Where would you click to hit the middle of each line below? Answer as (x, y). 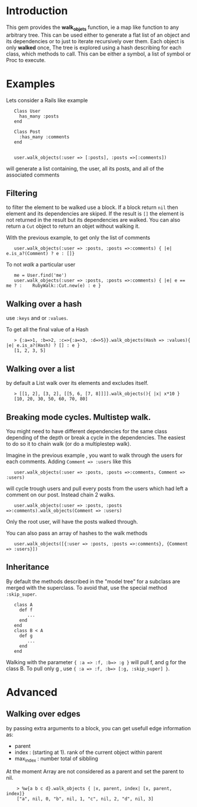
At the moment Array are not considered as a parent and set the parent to (95, 771)
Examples (31, 84)
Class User (27, 111)
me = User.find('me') (40, 276)
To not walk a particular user (41, 264)
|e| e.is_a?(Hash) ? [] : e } (43, 346)
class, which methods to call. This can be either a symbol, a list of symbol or (98, 54)
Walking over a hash (44, 304)
